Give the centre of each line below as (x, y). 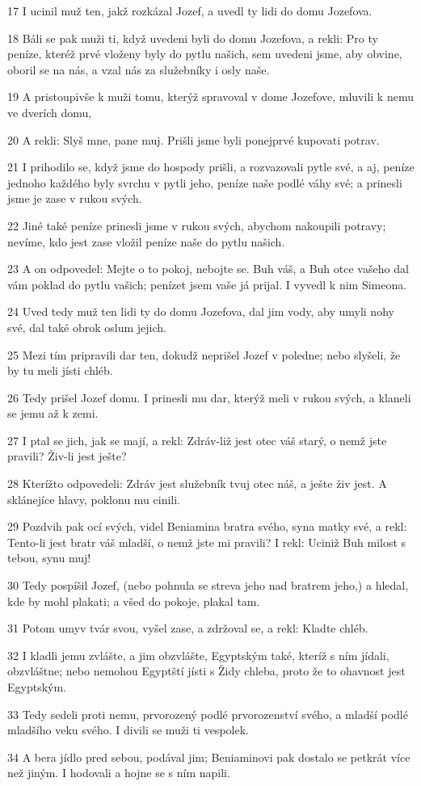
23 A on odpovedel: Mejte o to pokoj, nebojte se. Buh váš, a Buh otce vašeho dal (208, 269)
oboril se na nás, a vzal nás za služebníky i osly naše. (139, 69)
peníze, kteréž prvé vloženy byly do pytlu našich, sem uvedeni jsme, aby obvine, (205, 54)
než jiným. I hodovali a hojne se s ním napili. (119, 773)
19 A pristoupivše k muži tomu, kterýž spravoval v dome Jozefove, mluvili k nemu (210, 97)
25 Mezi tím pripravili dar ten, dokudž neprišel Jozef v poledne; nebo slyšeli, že (204, 354)
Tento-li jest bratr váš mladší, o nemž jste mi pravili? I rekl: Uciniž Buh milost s (207, 542)
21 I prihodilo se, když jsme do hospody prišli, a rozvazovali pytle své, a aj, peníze (211, 167)
